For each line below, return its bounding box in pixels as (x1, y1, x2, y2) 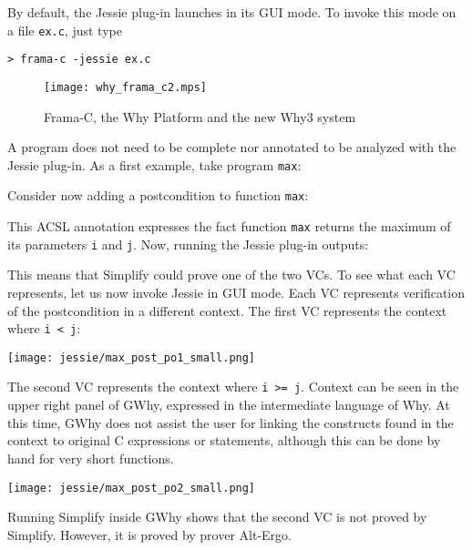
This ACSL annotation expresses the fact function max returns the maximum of (7, 217, 451, 236)
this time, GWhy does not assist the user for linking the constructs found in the (7, 412, 454, 432)
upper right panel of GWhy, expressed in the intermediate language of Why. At (7, 395, 450, 414)
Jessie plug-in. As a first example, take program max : (7, 155, 302, 174)
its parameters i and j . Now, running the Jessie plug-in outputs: (7, 234, 369, 253)
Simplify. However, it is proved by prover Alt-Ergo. (7, 525, 292, 544)
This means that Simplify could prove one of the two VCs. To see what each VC (7, 265, 456, 284)
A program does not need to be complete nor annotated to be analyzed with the (7, 137, 457, 157)
